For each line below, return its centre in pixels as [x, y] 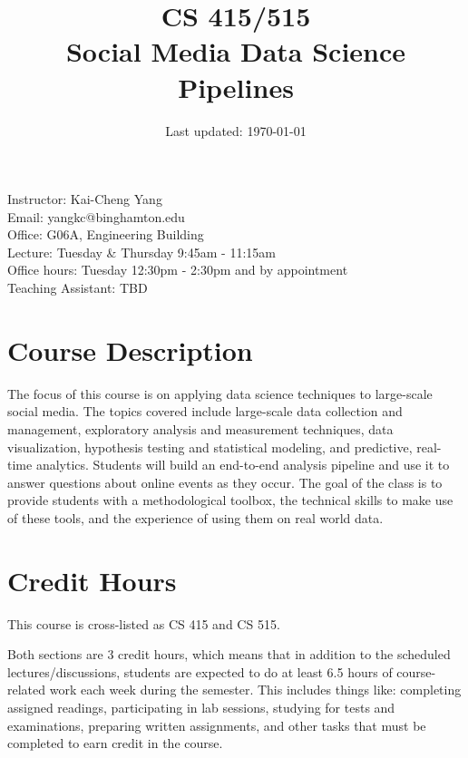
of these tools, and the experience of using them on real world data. [195, 517]
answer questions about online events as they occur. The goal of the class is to [225, 482]
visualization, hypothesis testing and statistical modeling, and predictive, [210, 447]
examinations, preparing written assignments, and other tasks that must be [217, 725]
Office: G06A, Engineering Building [106, 234]
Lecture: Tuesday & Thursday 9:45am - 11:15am [141, 252]
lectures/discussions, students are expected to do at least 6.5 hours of [200, 671]
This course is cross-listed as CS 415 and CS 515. [144, 623]
